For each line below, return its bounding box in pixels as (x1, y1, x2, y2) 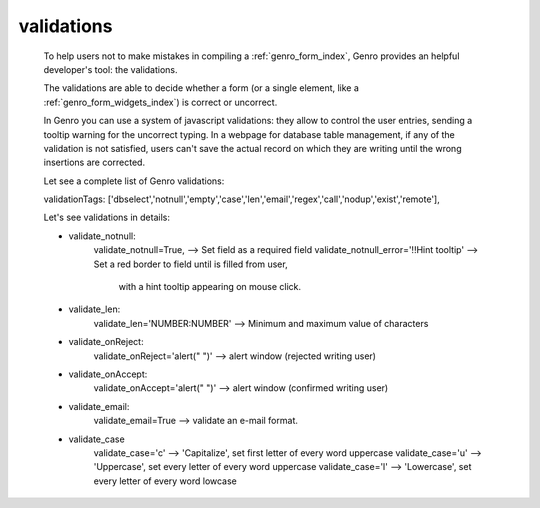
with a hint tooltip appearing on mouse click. (118, 281, 302, 293)
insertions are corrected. (43, 156, 145, 169)
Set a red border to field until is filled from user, (93, 258, 289, 270)
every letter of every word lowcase (93, 475, 237, 487)
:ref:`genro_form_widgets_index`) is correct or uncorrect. (43, 96, 278, 108)
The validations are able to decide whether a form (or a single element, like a (43, 82, 360, 94)
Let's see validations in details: (43, 211, 170, 224)
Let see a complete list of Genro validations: (43, 175, 225, 187)
